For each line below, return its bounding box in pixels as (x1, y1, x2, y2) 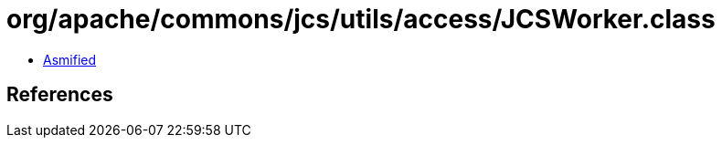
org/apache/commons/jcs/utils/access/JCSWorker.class (6, 4, 716, 35)
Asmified (43, 51, 97, 67)
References (6, 83, 113, 107)
